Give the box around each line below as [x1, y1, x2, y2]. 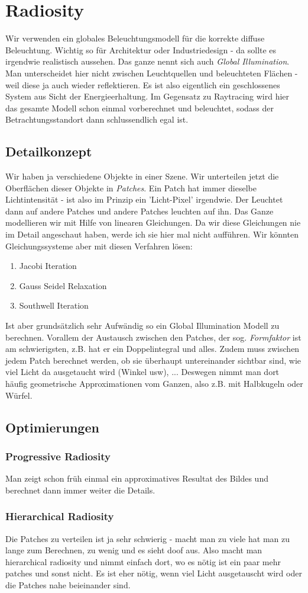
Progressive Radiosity [5, 448, 111, 463]
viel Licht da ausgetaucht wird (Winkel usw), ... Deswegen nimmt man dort [5, 366, 280, 378]
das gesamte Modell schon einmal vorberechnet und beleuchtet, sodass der [5, 101, 274, 114]
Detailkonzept [5, 142, 92, 161]
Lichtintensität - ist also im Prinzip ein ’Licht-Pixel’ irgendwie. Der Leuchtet [5, 193, 283, 206]
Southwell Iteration [19, 299, 89, 312]
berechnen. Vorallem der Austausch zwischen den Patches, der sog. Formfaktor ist [5, 331, 301, 343]
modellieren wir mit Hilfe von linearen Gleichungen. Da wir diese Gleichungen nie [5, 216, 301, 229]
